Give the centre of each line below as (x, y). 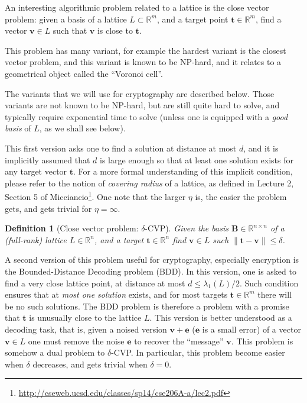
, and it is (261, 148)
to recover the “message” (179, 341)
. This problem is (262, 341)
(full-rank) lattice (36, 239)
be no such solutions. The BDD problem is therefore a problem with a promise (147, 306)
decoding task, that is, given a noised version (86, 329)
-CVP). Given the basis (187, 228)
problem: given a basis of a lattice (66, 19)
